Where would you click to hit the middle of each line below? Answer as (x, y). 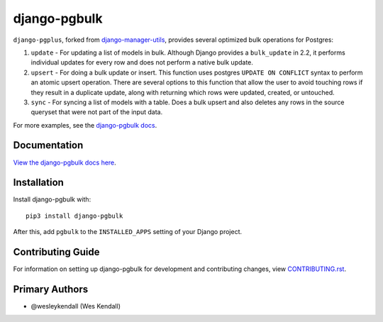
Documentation (48, 145)
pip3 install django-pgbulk (74, 216)
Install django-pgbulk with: (52, 199)
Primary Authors (51, 289)
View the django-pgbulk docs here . (65, 162)
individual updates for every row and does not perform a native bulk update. (142, 62)
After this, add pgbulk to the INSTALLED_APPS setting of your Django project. (128, 232)
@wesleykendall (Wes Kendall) (76, 306)
